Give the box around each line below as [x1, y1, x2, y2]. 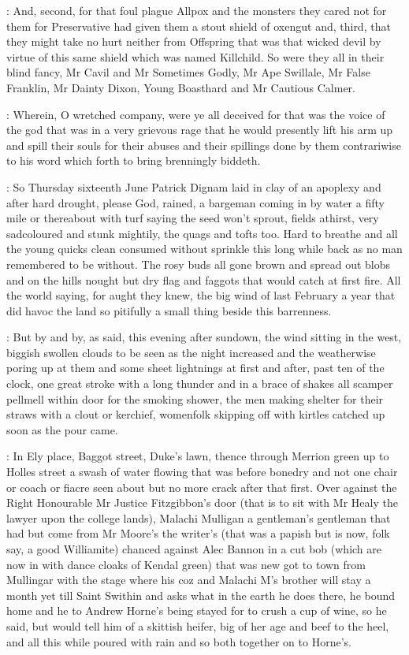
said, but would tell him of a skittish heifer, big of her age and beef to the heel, [6, 617, 389, 634]
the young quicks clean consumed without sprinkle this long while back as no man [6, 240, 403, 257]
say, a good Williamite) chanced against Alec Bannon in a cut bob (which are [6, 541, 381, 556]
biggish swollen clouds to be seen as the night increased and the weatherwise [6, 344, 376, 360]
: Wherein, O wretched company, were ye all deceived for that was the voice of [6, 106, 385, 122]
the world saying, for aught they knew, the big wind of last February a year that [6, 287, 396, 303]
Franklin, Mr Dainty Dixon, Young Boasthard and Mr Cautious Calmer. [6, 79, 355, 95]
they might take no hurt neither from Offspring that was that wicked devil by [6, 33, 381, 50]
